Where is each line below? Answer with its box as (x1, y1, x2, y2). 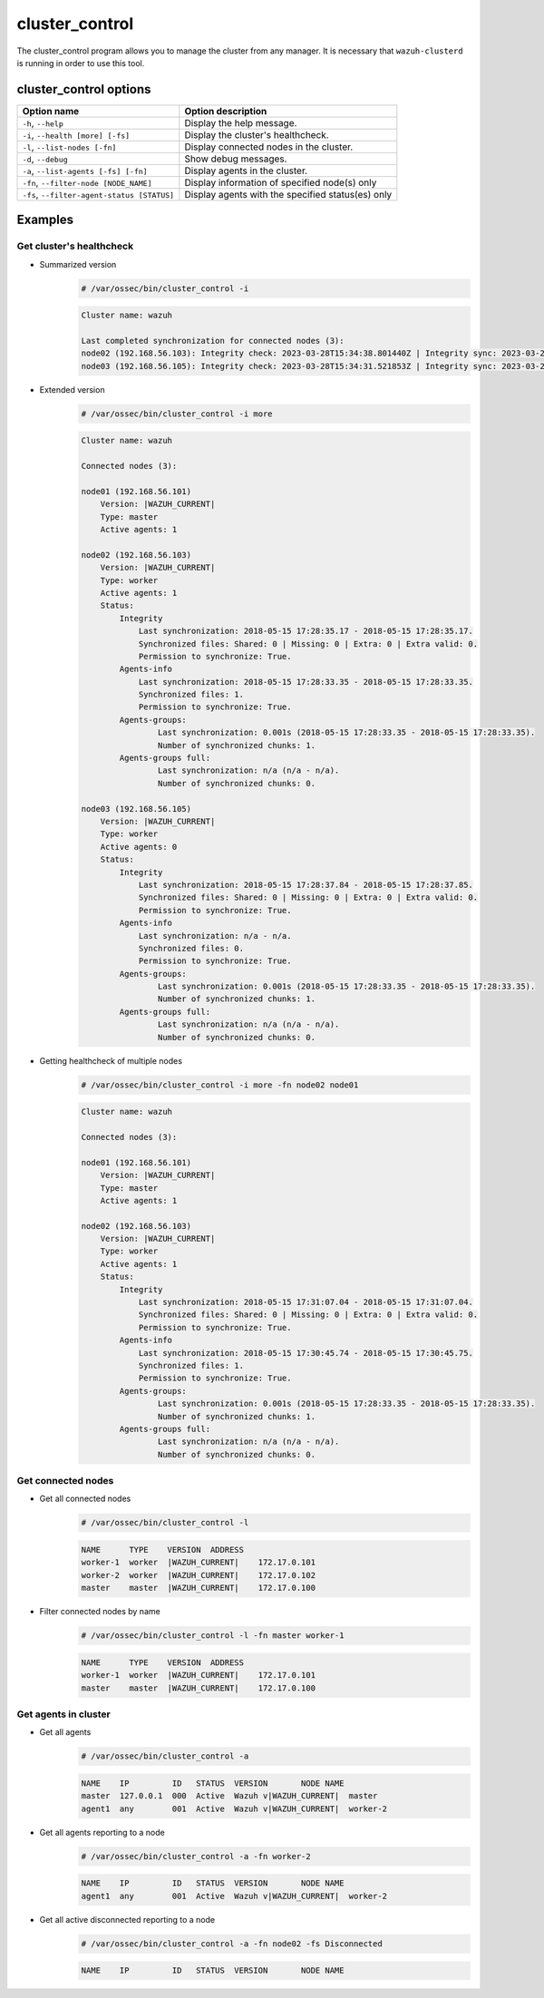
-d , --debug (22, 152, 68, 165)
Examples (16, 212, 74, 228)
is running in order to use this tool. (16, 57, 145, 68)
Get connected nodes (16, 1475, 114, 1487)
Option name (22, 104, 80, 117)
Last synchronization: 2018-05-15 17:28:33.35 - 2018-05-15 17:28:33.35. (138, 677, 473, 687)
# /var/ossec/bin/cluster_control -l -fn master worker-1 (81, 1631, 345, 1641)
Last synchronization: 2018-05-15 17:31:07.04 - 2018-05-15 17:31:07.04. (138, 1297, 473, 1308)
